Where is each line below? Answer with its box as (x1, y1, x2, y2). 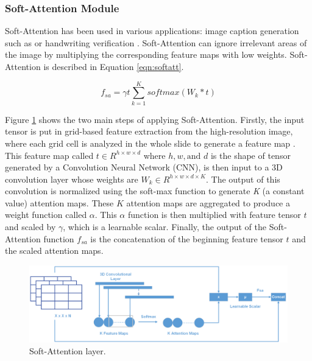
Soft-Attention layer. (29, 345, 106, 357)
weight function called (5, 208, 87, 221)
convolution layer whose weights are (5, 172, 138, 185)
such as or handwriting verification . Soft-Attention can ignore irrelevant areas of (5, 36, 307, 49)
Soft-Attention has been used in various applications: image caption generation (5, 24, 299, 37)
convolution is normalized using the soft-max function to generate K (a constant (5, 184, 305, 197)
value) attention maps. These (5, 196, 114, 209)
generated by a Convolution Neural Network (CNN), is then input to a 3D (5, 161, 283, 173)
